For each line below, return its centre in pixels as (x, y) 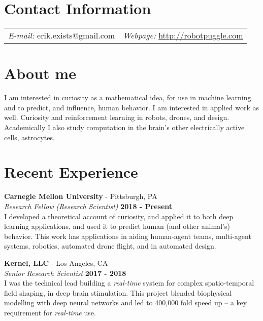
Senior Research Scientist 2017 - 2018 (65, 273)
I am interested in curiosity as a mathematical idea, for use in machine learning (128, 97)
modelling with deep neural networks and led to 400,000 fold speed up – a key (126, 303)
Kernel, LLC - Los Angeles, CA (56, 263)
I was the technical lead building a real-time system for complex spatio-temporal (129, 283)
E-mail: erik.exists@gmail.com (62, 35)
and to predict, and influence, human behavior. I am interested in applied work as (132, 107)
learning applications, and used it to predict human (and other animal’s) (117, 226)
